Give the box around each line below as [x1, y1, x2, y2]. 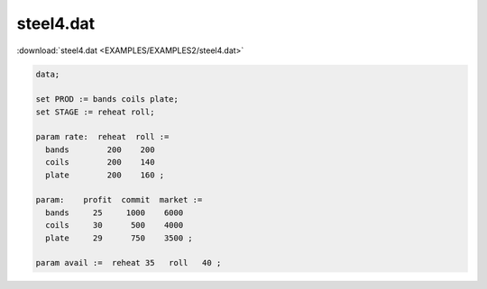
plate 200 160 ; [45, 169, 165, 180]
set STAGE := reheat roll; [35, 106, 155, 117]
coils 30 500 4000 [45, 221, 184, 230]
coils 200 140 [45, 158, 155, 167]
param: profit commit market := [35, 194, 203, 205]
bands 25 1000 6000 [45, 207, 184, 218]
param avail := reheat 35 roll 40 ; [35, 257, 222, 268]
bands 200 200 [45, 144, 155, 155]
